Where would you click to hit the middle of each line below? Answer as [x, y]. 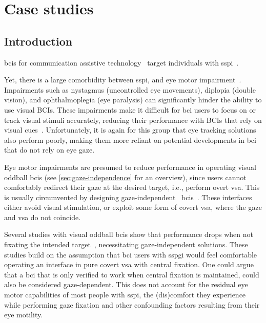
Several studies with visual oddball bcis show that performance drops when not [129, 234]
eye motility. [24, 315]
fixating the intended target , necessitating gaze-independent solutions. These [126, 244]
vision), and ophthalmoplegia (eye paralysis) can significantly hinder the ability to [133, 100]
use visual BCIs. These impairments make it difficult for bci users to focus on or [130, 109]
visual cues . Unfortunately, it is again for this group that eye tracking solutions [130, 130]
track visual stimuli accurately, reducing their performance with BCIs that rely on [133, 120]
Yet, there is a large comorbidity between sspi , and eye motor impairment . [123, 80]
